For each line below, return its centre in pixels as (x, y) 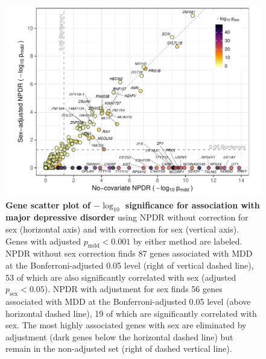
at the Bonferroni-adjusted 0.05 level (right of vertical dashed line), (130, 265)
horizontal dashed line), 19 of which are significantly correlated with (131, 313)
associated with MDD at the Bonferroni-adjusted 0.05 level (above (128, 301)
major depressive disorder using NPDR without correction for (127, 217)
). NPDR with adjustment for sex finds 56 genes (133, 289)
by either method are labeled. (188, 241)
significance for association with (192, 204)
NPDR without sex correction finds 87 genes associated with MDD (129, 253)
